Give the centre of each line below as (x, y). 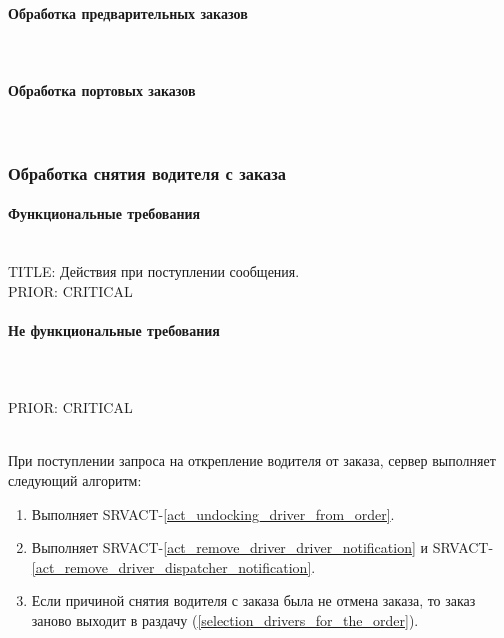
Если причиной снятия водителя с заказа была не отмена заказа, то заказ (253, 600)
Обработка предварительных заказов (128, 12)
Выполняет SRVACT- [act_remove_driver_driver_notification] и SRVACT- (262, 547)
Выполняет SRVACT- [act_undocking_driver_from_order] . (213, 513)
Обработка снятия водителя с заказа (147, 172)
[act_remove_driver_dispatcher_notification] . (173, 566)
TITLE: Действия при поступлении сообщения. (154, 271)
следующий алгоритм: (75, 479)
